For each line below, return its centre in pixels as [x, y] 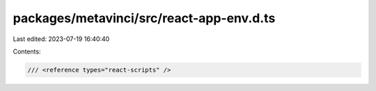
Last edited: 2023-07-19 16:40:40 [61, 39]
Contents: [27, 51]
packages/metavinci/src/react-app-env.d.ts [144, 18]
